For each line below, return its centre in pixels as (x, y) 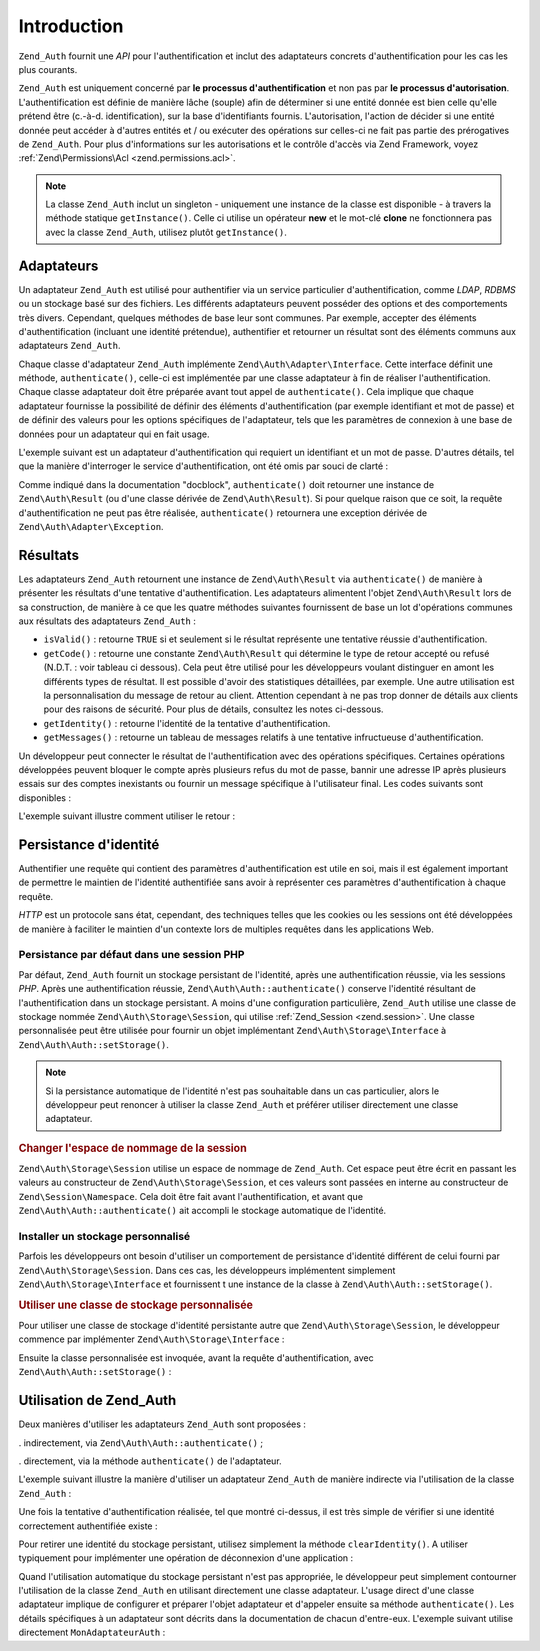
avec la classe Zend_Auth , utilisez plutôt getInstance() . (166, 232)
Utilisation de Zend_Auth (97, 1400)
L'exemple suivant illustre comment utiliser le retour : (127, 816)
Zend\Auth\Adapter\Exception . (91, 526)
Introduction (71, 26)
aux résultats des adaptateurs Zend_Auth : (107, 621)
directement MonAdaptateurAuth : (92, 1632)
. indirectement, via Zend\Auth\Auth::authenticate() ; (141, 1442)
